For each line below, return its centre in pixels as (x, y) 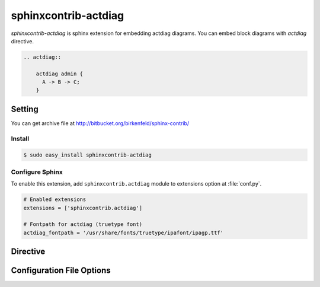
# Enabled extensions (55, 200)
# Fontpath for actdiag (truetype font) (83, 224)
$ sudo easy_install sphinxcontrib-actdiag (88, 155)
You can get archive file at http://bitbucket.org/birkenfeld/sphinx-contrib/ (100, 123)
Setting (25, 109)
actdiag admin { (59, 74)
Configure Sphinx (37, 172)
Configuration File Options (61, 271)
